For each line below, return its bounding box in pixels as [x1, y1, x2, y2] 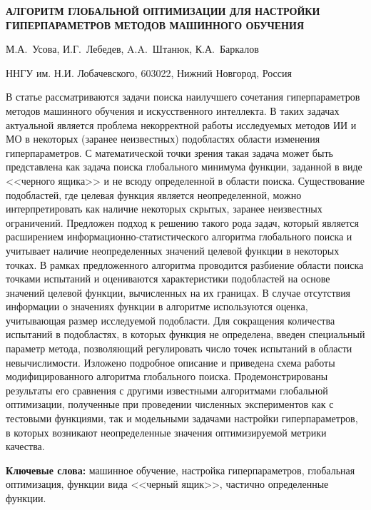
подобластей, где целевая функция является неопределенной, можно [6, 187, 302, 202]
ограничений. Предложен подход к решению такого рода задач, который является [6, 215, 360, 230]
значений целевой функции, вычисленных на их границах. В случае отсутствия [6, 285, 351, 300]
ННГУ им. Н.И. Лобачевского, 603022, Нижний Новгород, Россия [6, 65, 292, 80]
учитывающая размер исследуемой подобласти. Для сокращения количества [6, 312, 335, 327]
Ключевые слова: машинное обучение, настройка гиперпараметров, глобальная [6, 462, 355, 477]
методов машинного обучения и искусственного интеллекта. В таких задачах [6, 103, 340, 118]
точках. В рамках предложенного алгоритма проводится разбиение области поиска [6, 257, 364, 272]
